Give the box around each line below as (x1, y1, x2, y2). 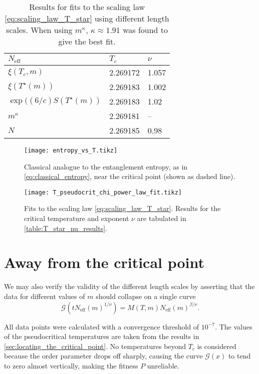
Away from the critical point (4, 252, 205, 272)
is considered (197, 340, 236, 351)
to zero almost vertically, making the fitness (4, 360, 138, 370)
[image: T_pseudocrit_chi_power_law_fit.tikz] (24, 188, 182, 196)
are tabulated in (137, 213, 186, 223)
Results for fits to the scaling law (29, 1, 145, 12)
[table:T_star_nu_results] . (24, 222, 108, 233)
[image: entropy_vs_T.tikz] (24, 146, 118, 154)
